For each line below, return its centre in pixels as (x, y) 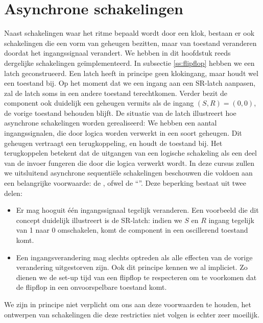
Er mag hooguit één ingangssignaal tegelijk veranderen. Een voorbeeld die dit (137, 210)
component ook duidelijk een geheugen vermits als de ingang (99, 103)
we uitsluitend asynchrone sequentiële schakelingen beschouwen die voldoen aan (128, 173)
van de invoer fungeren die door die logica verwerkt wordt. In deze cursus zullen (129, 163)
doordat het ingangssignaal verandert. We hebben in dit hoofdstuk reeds (117, 53)
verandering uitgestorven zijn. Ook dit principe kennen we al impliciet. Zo (132, 267)
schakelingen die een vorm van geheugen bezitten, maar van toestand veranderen (130, 43)
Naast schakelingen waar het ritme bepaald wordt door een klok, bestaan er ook (129, 33)
